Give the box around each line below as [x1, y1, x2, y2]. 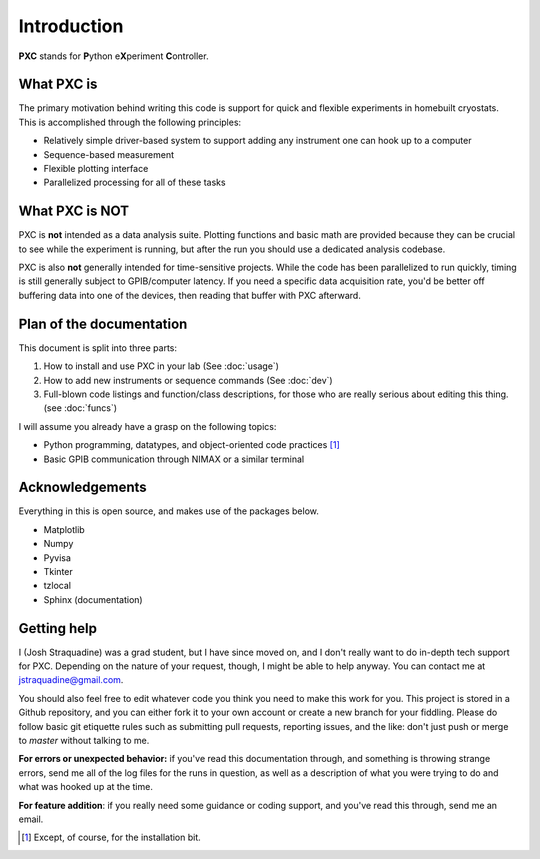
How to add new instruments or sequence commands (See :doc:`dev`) [43, 374, 334, 386]
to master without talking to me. [18, 735, 150, 747]
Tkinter [43, 565, 74, 577]
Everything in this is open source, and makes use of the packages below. [18, 505, 320, 517]
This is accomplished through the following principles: [18, 116, 242, 128]
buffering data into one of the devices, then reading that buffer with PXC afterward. [18, 289, 362, 301]
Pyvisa [43, 551, 72, 564]
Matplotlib [43, 523, 85, 535]
